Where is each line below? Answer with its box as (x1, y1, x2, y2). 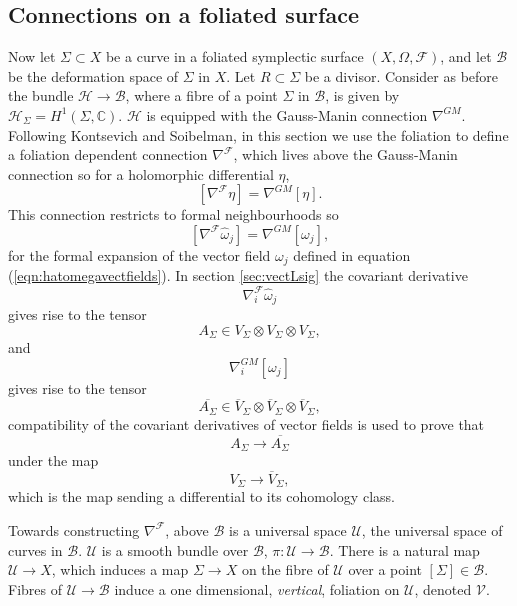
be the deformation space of (8, 65, 179, 86)
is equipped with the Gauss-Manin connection (146, 104, 428, 125)
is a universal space (229, 519, 347, 540)
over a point (348, 559, 422, 580)
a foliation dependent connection (8, 144, 208, 165)
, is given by (325, 85, 400, 106)
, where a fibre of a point (125, 85, 278, 106)
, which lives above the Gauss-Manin (233, 144, 458, 165)
